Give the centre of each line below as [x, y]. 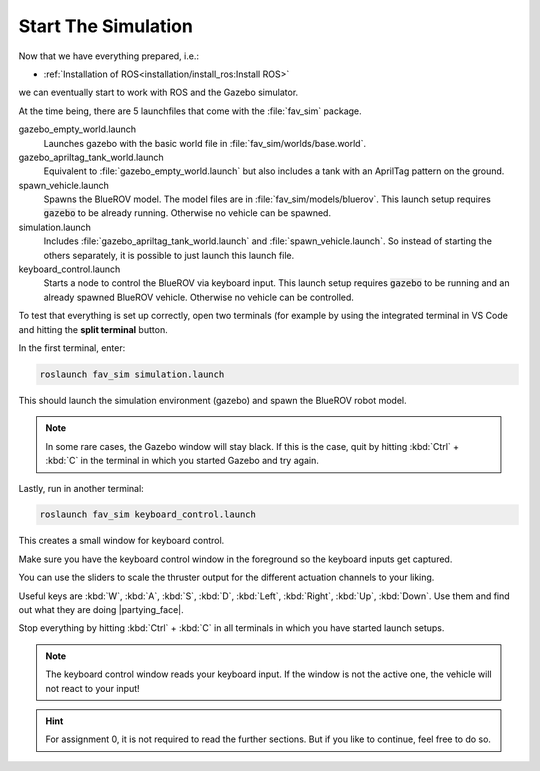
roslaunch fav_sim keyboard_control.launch [148, 514]
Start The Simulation [106, 26]
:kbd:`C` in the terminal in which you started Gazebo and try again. [182, 461]
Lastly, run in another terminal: [81, 488]
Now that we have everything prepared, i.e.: [109, 56]
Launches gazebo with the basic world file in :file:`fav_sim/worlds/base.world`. [205, 143]
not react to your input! [92, 688]
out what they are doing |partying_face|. [101, 610]
